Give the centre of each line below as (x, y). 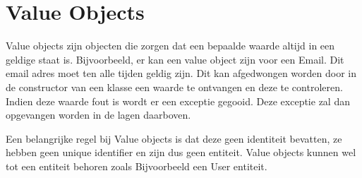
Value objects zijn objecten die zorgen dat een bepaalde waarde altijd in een (170, 46)
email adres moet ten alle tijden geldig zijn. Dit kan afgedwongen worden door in (181, 73)
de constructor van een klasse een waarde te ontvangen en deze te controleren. (174, 87)
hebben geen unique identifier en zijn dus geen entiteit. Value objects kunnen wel (181, 152)
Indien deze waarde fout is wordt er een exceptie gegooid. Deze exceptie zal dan (178, 101)
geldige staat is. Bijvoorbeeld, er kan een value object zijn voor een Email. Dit (175, 59)
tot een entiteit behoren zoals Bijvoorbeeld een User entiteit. (137, 166)
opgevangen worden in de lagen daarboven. (98, 115)
